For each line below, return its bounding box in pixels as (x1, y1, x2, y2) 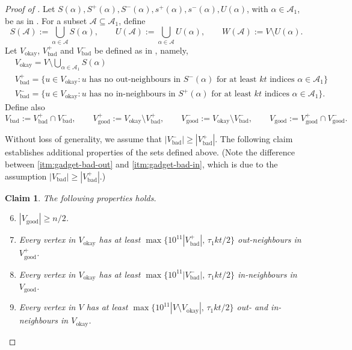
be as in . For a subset (5, 14, 87, 27)
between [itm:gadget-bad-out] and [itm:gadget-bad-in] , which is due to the (5, 157, 278, 170)
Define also (5, 101, 45, 113)
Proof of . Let (5, 2, 55, 14)
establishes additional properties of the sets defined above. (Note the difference (5, 146, 295, 158)
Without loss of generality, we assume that (5, 133, 162, 145)
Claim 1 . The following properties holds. (5, 191, 156, 204)
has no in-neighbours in (89, 90, 176, 99)
